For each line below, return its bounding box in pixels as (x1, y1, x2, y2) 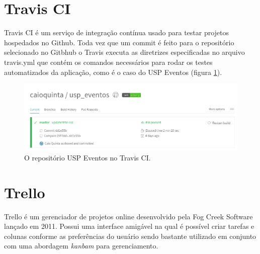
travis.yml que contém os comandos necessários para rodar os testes (4, 56, 213, 67)
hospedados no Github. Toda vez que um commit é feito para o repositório (4, 37, 234, 47)
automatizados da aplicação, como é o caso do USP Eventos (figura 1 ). (4, 66, 222, 77)
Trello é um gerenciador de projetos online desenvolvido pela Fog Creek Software (4, 211, 253, 221)
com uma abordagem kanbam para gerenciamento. (4, 240, 158, 251)
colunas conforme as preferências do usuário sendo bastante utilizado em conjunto (4, 230, 256, 241)
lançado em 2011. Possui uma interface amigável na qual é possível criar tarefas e (4, 221, 254, 231)
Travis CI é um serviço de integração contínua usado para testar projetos (4, 27, 229, 38)
